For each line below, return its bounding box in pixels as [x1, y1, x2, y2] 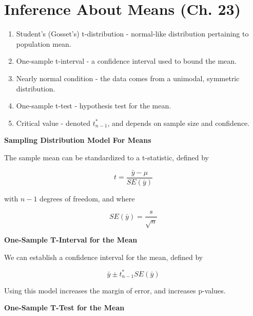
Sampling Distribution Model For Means [4, 135, 151, 145]
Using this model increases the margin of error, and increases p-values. [4, 285, 226, 295]
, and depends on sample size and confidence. [107, 117, 250, 128]
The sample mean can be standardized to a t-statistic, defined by [4, 152, 209, 162]
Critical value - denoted [16, 117, 91, 128]
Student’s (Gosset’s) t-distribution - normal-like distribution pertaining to [16, 28, 249, 39]
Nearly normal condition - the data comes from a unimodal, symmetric [16, 72, 240, 83]
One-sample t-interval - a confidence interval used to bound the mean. [16, 55, 237, 66]
